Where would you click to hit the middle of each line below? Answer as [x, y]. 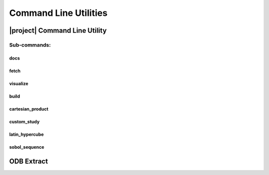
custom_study [24, 121]
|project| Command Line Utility [58, 30]
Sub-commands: [30, 45]
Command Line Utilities [58, 13]
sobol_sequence [27, 147]
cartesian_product [29, 109]
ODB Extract [29, 161]
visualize [19, 83]
